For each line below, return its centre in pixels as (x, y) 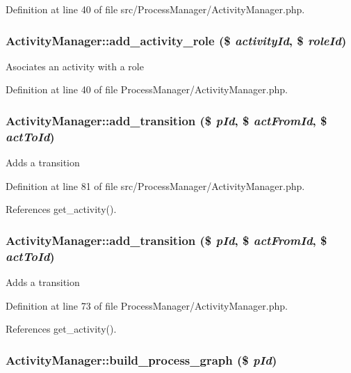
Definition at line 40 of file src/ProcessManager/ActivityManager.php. (155, 9)
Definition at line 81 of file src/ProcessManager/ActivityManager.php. (155, 185)
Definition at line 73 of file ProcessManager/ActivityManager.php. (147, 305)
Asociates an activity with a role (75, 66)
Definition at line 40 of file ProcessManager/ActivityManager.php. (147, 89)
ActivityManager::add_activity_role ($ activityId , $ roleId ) (176, 40)
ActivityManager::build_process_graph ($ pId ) (141, 359)
